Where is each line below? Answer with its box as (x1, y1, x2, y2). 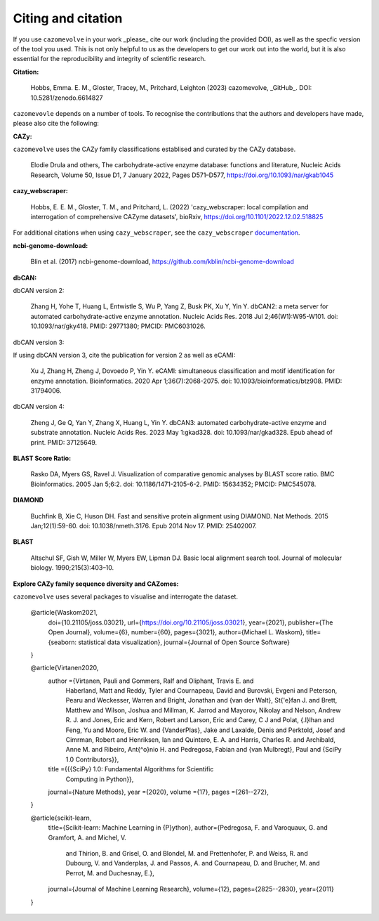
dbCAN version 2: (13, 286, 65, 294)
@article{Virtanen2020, (30, 664, 99, 672)
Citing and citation (13, 11, 123, 26)
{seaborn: (48, 638, 77, 646)
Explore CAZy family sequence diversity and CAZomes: (13, 580, 179, 588)
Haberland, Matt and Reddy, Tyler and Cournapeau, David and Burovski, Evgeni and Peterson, (65, 686, 338, 695)
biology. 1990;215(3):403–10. (30, 563, 114, 572)
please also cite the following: (13, 119, 100, 128)
